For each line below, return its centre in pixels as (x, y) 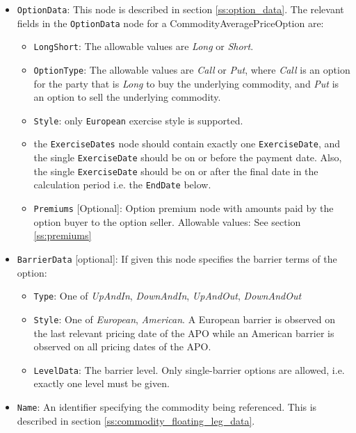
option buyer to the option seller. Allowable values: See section (167, 221)
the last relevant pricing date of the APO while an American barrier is (184, 333)
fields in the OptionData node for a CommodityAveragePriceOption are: (170, 23)
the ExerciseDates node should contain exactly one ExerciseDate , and (187, 144)
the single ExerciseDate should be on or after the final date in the (176, 171)
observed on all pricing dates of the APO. (122, 346)
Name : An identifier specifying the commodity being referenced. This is (167, 406)
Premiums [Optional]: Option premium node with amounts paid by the (184, 208)
